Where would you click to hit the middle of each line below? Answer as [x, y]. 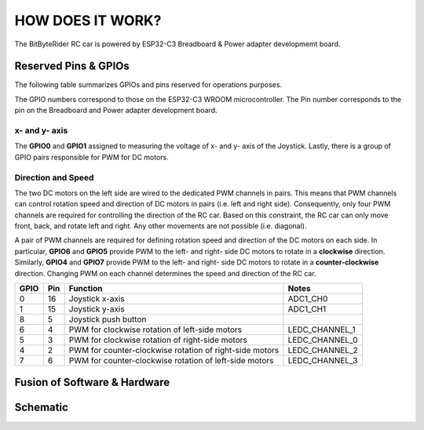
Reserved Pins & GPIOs [72, 66]
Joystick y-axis [97, 309]
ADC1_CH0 [308, 299]
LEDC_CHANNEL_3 [323, 361]
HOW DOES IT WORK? [88, 20]
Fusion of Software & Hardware [92, 383]
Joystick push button [108, 319]
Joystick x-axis [97, 299]
